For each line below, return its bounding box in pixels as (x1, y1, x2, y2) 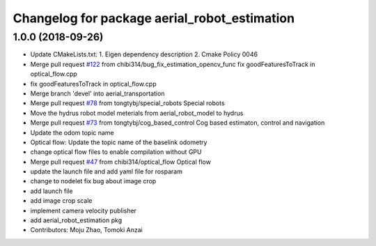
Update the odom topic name (30, 128, 114, 137)
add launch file (30, 187, 73, 195)
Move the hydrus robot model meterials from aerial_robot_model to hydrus (30, 109, 244, 117)
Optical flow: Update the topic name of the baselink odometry (30, 138, 207, 146)
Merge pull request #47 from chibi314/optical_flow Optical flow (30, 157, 212, 166)
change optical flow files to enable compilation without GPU (30, 148, 202, 156)
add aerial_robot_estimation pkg (30, 216, 122, 224)
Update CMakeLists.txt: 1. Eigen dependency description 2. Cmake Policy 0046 (30, 50, 258, 59)
